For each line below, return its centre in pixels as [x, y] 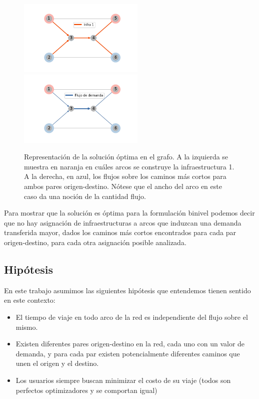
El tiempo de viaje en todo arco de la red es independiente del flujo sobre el [132, 317]
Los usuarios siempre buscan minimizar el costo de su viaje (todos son [123, 380]
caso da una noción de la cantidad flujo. [85, 196]
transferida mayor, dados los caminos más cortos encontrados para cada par [120, 232]
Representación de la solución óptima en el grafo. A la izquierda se [126, 157]
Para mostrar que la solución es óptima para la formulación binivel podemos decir [129, 213]
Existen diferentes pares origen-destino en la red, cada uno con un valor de [130, 344]
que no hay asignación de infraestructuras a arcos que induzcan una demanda [123, 222]
